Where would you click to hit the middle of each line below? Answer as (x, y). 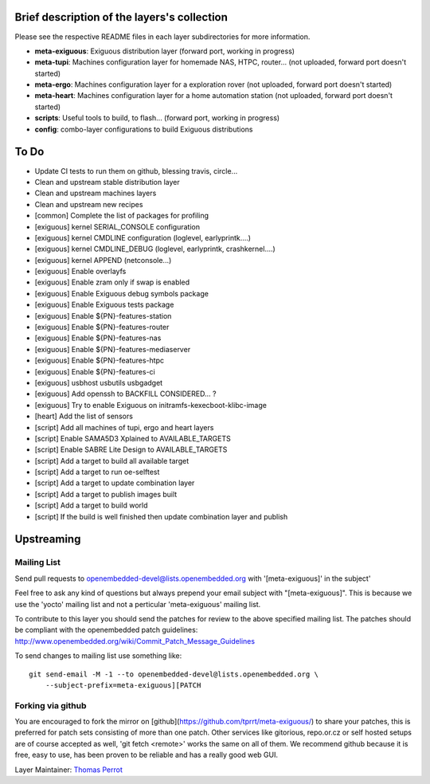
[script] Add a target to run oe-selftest (97, 472)
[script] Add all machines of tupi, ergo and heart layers (124, 427)
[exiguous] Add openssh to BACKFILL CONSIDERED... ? (125, 394)
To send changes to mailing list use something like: (98, 656)
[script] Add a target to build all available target (112, 461)
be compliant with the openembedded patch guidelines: (106, 630)
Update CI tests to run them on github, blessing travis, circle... (136, 171)
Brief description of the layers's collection (121, 17)
